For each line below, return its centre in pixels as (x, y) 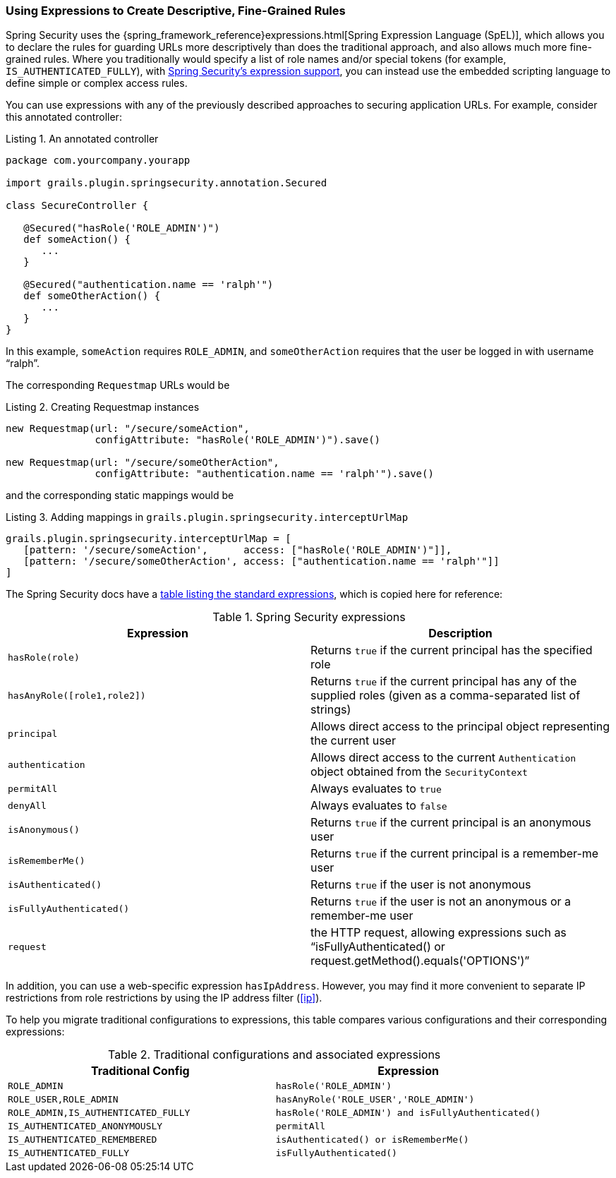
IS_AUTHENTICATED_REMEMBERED (83, 1140)
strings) (331, 710)
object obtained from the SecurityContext (419, 772)
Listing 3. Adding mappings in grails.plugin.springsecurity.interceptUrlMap (207, 517)
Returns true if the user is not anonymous (421, 885)
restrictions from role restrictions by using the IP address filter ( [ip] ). (164, 998)
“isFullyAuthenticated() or (378, 947)
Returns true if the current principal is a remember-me (455, 854)
